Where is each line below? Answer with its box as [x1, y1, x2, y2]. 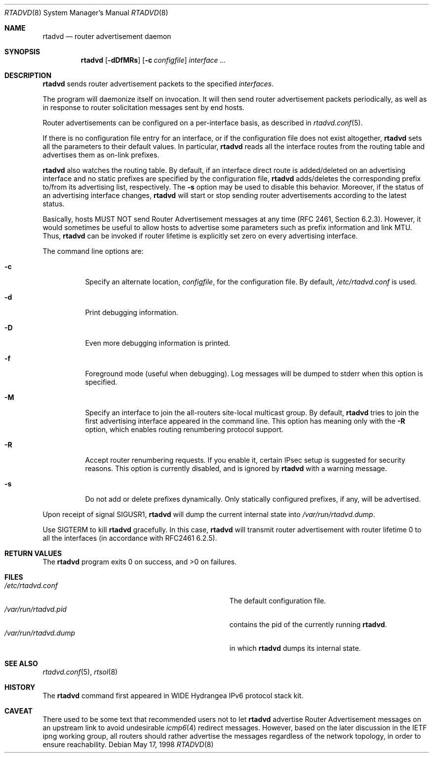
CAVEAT [4, 707, 33, 715]
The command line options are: [42, 247, 144, 255]
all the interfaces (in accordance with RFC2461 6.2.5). [42, 534, 217, 542]
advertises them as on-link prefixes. [42, 151, 159, 159]
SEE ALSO [4, 659, 38, 668]
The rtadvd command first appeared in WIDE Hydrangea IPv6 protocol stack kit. [42, 691, 304, 700]
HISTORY [4, 683, 36, 691]
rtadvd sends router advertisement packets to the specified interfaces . [42, 80, 274, 88]
